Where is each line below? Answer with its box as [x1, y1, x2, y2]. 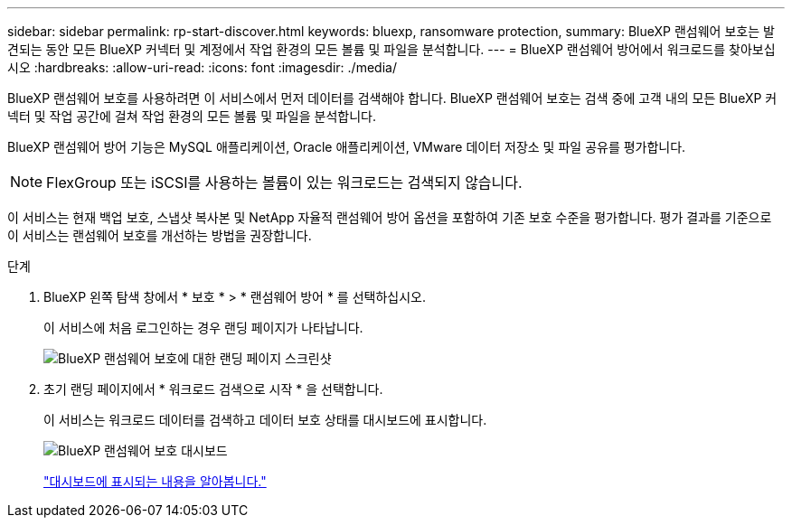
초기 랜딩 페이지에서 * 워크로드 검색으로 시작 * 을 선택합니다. [43, 381, 383, 397]
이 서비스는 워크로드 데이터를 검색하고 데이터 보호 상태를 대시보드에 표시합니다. [43, 412, 487, 427]
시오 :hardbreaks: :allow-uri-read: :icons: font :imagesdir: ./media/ [7, 60, 397, 75]
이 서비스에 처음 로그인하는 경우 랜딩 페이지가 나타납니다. [43, 320, 363, 335]
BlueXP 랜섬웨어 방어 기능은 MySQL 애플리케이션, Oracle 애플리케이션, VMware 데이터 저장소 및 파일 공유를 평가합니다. [7, 139, 686, 155]
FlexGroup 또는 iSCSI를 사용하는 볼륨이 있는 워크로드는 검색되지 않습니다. [46, 173, 523, 192]
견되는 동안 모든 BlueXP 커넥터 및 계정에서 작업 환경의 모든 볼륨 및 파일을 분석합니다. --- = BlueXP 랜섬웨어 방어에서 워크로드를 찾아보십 [7, 42, 776, 57]
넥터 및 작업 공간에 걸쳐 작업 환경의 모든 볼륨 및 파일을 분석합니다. [7, 108, 376, 124]
